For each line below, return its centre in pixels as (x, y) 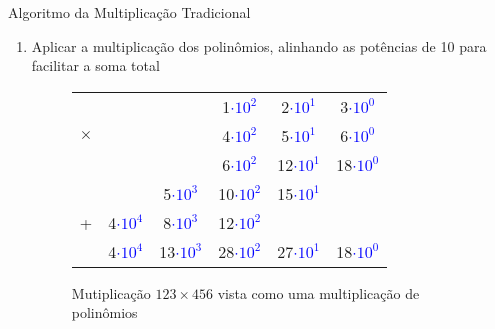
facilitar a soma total (95, 65)
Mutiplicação (111, 292)
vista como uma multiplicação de (318, 292)
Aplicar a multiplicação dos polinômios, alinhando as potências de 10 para (259, 45)
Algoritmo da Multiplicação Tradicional (129, 12)
